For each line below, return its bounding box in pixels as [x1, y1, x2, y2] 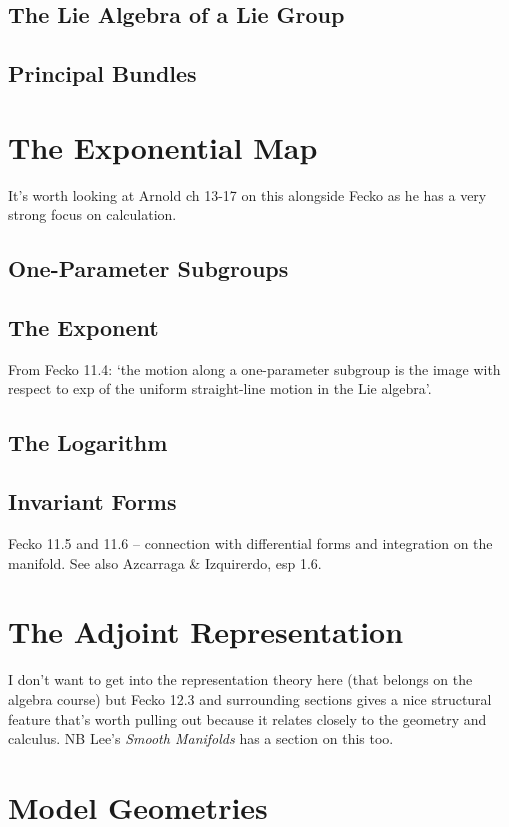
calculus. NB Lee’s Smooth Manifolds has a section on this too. [8, 728, 394, 749]
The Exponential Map [8, 126, 318, 167]
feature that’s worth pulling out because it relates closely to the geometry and [8, 708, 487, 729]
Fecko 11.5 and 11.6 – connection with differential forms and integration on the [8, 533, 493, 554]
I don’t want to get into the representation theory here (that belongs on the [8, 669, 473, 690]
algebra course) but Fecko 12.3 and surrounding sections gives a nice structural [8, 688, 492, 709]
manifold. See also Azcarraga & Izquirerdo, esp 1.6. [8, 552, 322, 573]
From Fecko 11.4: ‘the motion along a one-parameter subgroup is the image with [8, 358, 501, 379]
